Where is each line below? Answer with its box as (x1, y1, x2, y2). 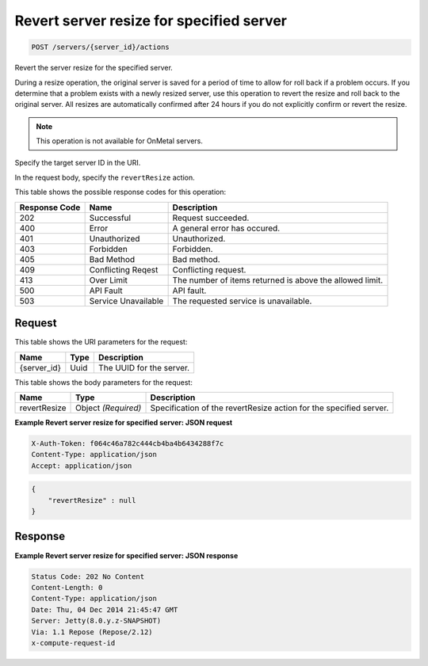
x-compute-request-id (31, 638, 116, 647)
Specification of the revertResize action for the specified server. (150, 402, 389, 413)
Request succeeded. (172, 212, 250, 223)
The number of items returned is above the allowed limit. (172, 274, 384, 285)
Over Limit (89, 274, 128, 285)
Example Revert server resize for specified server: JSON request (14, 417, 233, 427)
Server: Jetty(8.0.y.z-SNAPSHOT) (31, 616, 162, 626)
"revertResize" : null (48, 496, 136, 504)
